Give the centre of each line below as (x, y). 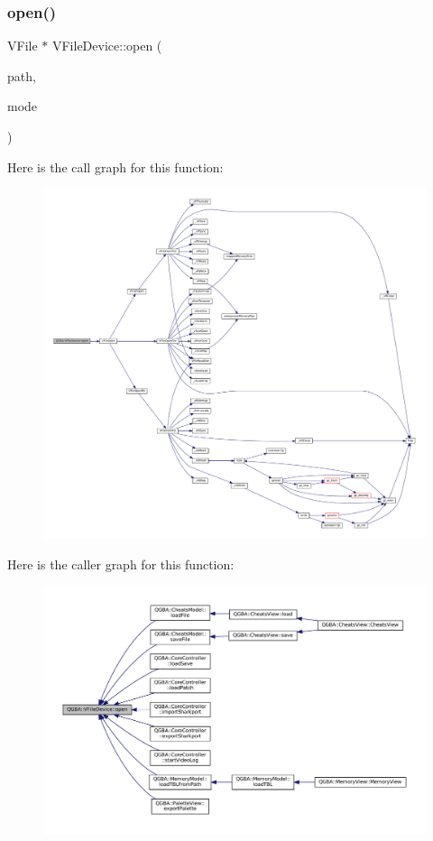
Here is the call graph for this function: (115, 166)
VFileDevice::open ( (107, 46)
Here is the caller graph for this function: (121, 564)
